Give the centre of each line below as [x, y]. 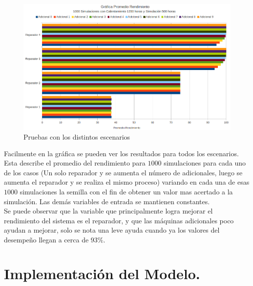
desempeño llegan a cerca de [46, 239]
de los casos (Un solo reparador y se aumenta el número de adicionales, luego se [123, 172]
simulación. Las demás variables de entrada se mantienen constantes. [107, 201]
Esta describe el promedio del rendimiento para [75, 163]
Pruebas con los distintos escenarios [77, 136]
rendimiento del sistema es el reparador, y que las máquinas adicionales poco [119, 220]
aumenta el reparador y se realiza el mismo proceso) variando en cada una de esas [127, 182]
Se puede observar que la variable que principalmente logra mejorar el [108, 211]
